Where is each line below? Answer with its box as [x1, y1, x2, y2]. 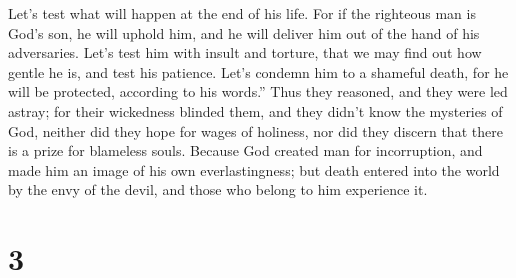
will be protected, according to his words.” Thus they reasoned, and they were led [8, 81, 508, 102]
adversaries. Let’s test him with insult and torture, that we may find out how [8, 42, 482, 63]
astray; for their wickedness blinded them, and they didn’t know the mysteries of [8, 100, 503, 121]
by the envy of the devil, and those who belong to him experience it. [8, 179, 428, 200]
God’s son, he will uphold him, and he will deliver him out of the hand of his [8, 22, 480, 43]
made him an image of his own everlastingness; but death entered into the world [8, 159, 500, 180]
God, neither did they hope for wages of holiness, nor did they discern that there [8, 120, 503, 141]
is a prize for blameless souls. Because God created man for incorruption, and [8, 140, 483, 161]
